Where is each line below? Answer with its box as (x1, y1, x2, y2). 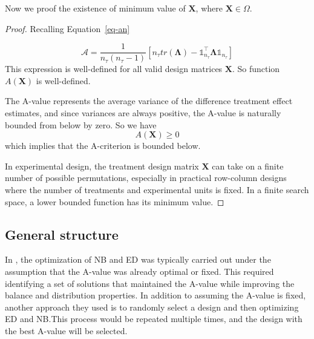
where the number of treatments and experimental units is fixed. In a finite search (5, 183, 309, 196)
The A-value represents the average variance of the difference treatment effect (5, 94, 293, 107)
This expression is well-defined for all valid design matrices (5, 62, 223, 75)
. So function (232, 62, 280, 75)
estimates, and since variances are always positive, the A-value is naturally (5, 107, 281, 119)
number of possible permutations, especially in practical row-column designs (5, 171, 287, 184)
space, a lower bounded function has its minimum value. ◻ (5, 195, 224, 208)
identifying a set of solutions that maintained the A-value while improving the (5, 277, 295, 289)
